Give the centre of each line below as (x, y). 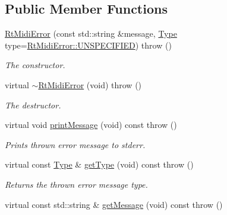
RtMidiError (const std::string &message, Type (91, 33)
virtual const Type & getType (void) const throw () (99, 164)
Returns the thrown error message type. (76, 184)
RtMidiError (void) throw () (90, 84)
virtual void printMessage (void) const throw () (91, 125)
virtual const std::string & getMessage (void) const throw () (114, 204)
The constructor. (35, 65)
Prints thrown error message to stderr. (75, 144)
